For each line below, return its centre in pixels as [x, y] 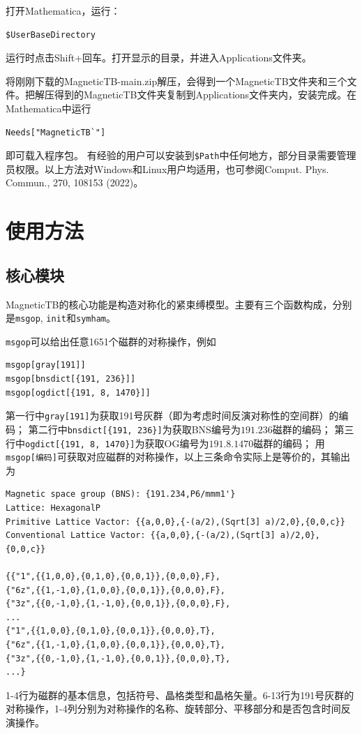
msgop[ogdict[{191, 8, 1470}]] [78, 392]
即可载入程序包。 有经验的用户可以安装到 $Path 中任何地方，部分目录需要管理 [181, 155]
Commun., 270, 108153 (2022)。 [75, 182]
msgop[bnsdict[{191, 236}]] [71, 379]
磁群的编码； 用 [289, 443]
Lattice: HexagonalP [53, 508]
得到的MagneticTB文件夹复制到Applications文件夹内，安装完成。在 [205, 95]
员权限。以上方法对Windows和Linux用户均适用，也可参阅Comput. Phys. [167, 168]
